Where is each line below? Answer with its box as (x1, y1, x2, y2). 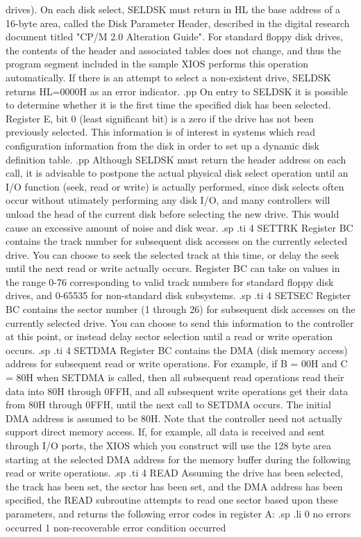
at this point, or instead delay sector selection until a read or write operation (6, 329, 333, 344)
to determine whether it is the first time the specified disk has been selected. (6, 97, 331, 112)
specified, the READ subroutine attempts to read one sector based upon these (6, 492, 338, 507)
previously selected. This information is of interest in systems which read (6, 125, 316, 139)
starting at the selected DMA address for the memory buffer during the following (6, 451, 351, 466)
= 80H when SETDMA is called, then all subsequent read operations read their (6, 370, 344, 385)
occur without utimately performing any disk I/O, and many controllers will (6, 193, 330, 207)
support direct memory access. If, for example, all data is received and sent (6, 424, 325, 439)
